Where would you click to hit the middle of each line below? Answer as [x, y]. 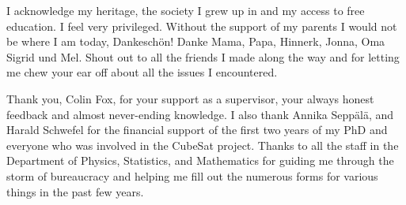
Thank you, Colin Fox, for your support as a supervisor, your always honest [190, 98]
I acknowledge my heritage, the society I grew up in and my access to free [186, 10]
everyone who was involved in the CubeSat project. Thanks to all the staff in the [203, 145]
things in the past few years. [75, 191]
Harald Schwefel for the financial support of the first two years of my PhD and [197, 130]
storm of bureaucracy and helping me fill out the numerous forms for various [192, 175]
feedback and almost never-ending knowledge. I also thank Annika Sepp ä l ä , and [200, 114]
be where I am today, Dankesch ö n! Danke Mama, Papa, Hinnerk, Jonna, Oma [196, 41]
